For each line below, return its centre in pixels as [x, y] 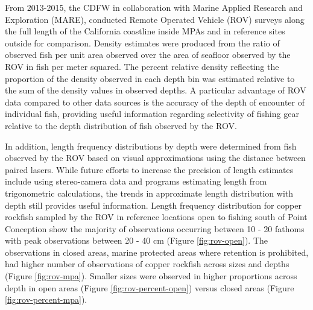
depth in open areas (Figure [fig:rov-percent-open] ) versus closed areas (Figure [150, 287]
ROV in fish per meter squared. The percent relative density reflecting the [142, 66]
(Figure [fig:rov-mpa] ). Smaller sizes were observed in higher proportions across [151, 276]
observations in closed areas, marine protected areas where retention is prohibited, [157, 252]
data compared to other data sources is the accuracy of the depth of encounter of [155, 102]
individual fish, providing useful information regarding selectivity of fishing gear [152, 114]
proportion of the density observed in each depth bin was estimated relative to [150, 78]
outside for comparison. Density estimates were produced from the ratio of [142, 43]
